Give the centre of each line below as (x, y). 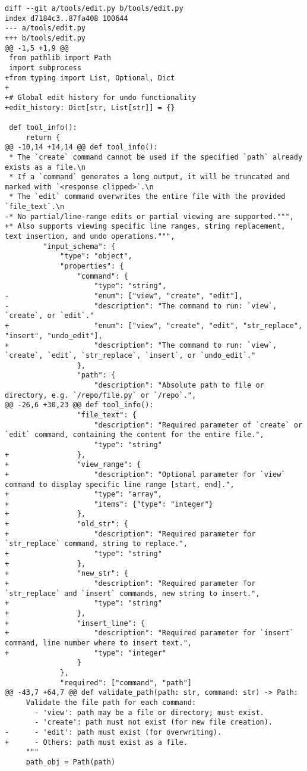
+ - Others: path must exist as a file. (96, 742)
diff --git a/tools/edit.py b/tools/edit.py (94, 8)
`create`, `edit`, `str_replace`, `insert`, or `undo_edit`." (130, 355)
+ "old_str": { (67, 524)
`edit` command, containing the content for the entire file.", (134, 435)
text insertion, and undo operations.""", (90, 237)
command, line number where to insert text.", (98, 643)
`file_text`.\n (35, 207)
